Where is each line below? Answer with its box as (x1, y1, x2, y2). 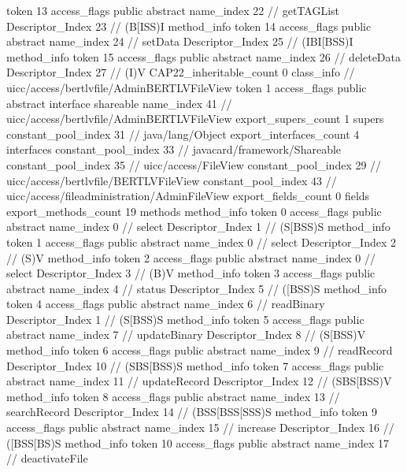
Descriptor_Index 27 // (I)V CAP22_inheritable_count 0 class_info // (6, 64, 355, 80)
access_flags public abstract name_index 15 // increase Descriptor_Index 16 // (6, 419, 394, 436)
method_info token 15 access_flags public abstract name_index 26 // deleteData (6, 48, 401, 65)
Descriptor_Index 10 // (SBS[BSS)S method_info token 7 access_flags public (6, 357, 384, 374)
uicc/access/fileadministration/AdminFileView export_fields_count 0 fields (6, 188, 370, 204)
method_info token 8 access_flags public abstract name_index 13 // (6, 388, 340, 404)
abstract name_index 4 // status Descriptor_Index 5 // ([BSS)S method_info (6, 280, 387, 296)
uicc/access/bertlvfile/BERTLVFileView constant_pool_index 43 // (6, 172, 337, 188)
